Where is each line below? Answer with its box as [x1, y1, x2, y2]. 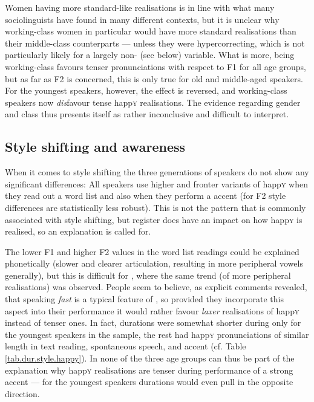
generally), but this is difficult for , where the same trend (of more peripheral [5, 268, 291, 281]
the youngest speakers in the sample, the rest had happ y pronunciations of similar [5, 328, 309, 340]
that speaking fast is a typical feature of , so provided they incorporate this [5, 293, 284, 305]
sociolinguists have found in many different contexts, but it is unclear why [5, 13, 280, 25]
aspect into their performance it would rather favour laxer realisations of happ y [5, 304, 299, 317]
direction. [5, 387, 40, 400]
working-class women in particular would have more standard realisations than [5, 25, 296, 37]
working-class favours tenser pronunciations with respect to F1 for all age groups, [5, 60, 307, 73]
